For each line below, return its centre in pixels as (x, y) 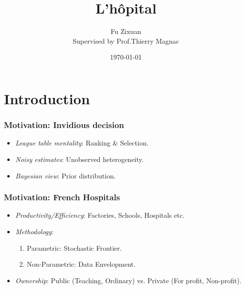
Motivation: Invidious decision (64, 125)
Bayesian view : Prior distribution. (65, 175)
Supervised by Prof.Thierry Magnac (126, 40)
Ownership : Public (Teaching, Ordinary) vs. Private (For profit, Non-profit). (128, 280)
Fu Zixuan (126, 31)
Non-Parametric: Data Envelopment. (81, 264)
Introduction (47, 98)
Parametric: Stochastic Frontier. (74, 248)
